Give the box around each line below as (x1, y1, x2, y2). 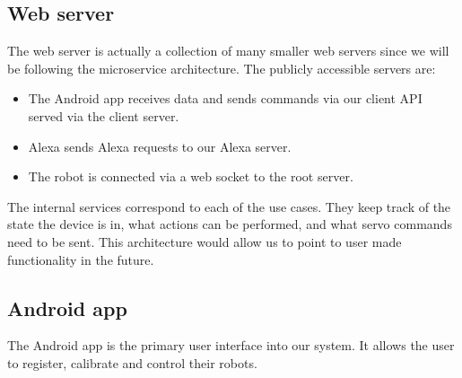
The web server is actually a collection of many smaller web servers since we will (7, 41, 449, 60)
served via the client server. (28, 106, 179, 125)
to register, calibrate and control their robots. (7, 353, 257, 372)
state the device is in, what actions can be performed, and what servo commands (7, 215, 452, 233)
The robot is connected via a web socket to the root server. (28, 167, 353, 186)
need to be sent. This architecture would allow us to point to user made (7, 232, 402, 251)
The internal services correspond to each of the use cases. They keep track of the (7, 197, 451, 215)
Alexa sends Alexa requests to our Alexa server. (28, 136, 292, 155)
